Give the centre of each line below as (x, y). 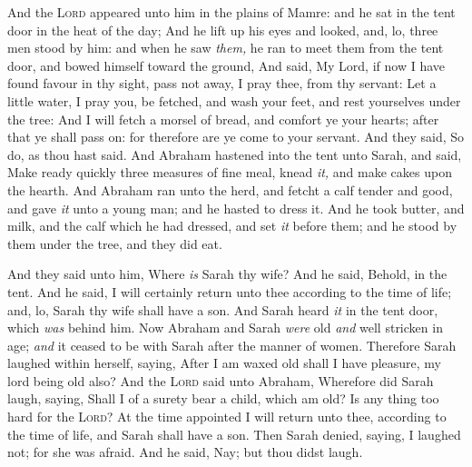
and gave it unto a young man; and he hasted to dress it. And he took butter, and (236, 208)
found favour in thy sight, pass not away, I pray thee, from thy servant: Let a (222, 83)
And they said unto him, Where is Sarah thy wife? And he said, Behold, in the (227, 274)
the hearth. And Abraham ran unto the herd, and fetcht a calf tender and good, (230, 189)
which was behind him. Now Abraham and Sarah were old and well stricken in (225, 328)
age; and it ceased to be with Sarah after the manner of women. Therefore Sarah (232, 345)
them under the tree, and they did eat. (115, 243)
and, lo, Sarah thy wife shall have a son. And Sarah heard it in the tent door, (223, 309)
